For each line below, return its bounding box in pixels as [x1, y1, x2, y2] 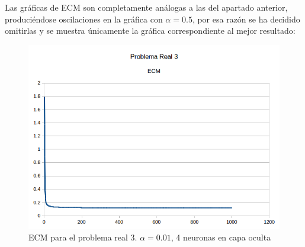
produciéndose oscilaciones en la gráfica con [5, 12, 163, 25]
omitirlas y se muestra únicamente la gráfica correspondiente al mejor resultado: [5, 24, 296, 37]
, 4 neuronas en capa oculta [171, 230, 271, 243]
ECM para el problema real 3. [28, 230, 137, 243]
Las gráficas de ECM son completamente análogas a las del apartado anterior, [5, 1, 288, 13]
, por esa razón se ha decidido [192, 12, 300, 25]
